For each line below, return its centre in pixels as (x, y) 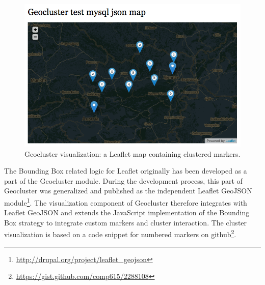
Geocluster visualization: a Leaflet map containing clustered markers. (132, 153)
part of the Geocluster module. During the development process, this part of (123, 180)
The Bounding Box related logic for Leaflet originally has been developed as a (126, 171)
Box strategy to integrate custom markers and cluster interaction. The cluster (126, 222)
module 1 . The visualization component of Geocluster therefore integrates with (126, 202)
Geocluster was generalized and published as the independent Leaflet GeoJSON (128, 191)
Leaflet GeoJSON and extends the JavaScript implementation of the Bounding (127, 212)
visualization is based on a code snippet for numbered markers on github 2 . (120, 234)
